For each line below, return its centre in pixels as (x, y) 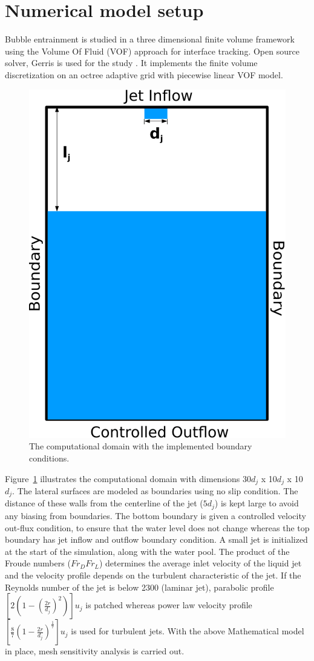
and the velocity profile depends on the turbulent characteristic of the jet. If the (153, 575)
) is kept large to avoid (257, 503)
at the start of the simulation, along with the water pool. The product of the (147, 551)
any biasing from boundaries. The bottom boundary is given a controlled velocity (155, 515)
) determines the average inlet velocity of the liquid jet (200, 563)
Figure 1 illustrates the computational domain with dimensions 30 (128, 478)
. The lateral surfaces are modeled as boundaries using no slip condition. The (155, 491)
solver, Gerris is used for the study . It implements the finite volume (131, 63)
